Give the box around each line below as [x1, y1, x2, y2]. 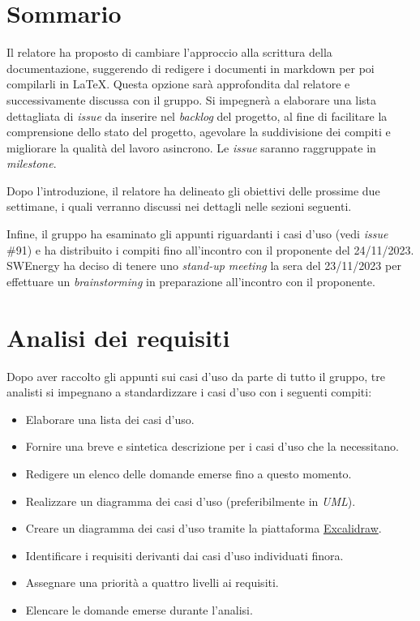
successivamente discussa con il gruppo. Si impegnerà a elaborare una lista [6, 91, 377, 108]
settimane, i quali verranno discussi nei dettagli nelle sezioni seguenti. [6, 198, 352, 215]
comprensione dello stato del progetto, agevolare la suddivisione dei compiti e [6, 123, 391, 140]
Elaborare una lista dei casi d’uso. [25, 410, 195, 427]
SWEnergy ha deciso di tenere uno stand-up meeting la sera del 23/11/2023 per [6, 257, 401, 274]
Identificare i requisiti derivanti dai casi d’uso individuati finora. [25, 546, 344, 563]
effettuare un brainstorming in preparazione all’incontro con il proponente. [6, 272, 375, 289]
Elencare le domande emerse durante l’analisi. [25, 601, 253, 618]
